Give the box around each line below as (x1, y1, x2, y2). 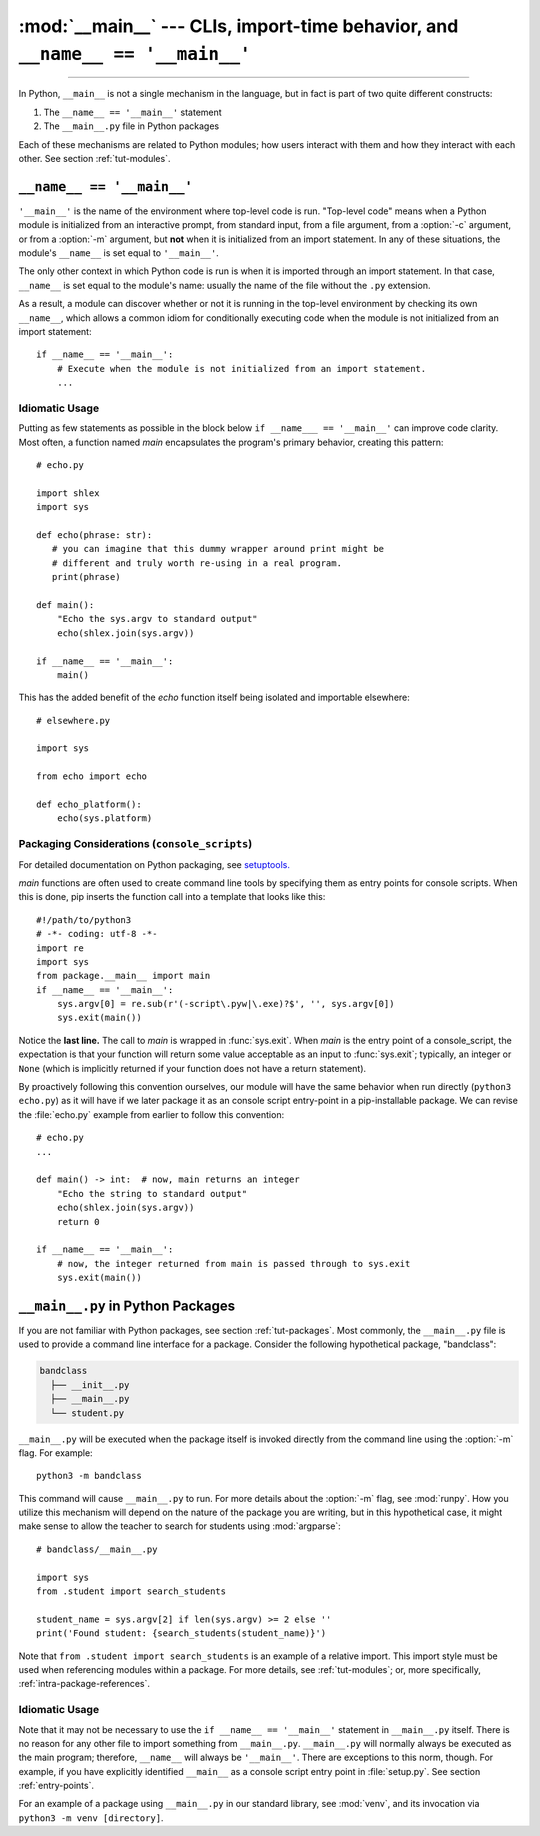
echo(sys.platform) (56, 813, 153, 824)
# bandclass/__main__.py (36, 1543, 158, 1555)
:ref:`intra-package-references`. (18, 1678, 150, 1690)
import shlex (36, 487, 100, 499)
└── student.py (50, 1407, 125, 1419)
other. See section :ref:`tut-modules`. (18, 152, 171, 164)
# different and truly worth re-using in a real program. (51, 557, 342, 569)
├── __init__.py (50, 1379, 130, 1390)
